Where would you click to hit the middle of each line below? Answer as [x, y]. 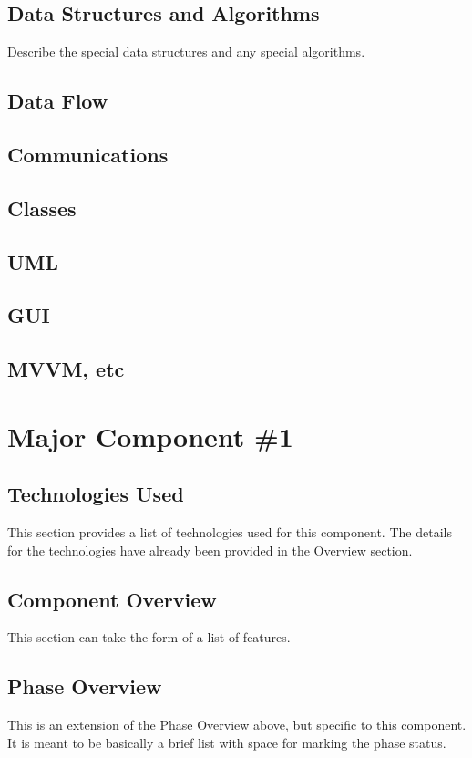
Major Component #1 [150, 436]
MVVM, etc [66, 369]
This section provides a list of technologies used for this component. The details [230, 532]
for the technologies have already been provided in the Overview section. [210, 550]
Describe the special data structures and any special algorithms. [186, 52]
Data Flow [58, 101]
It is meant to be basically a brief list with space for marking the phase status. [227, 742]
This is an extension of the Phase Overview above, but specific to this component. [237, 725]
